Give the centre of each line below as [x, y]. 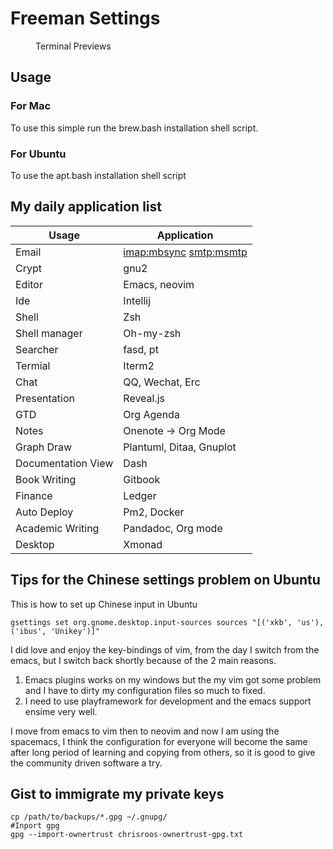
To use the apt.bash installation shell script [98, 175]
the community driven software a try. [86, 763]
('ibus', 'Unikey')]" [55, 631]
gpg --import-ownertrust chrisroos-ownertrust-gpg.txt [127, 835]
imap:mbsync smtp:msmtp [185, 252]
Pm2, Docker [154, 512]
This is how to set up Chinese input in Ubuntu [104, 604]
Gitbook [142, 479]
